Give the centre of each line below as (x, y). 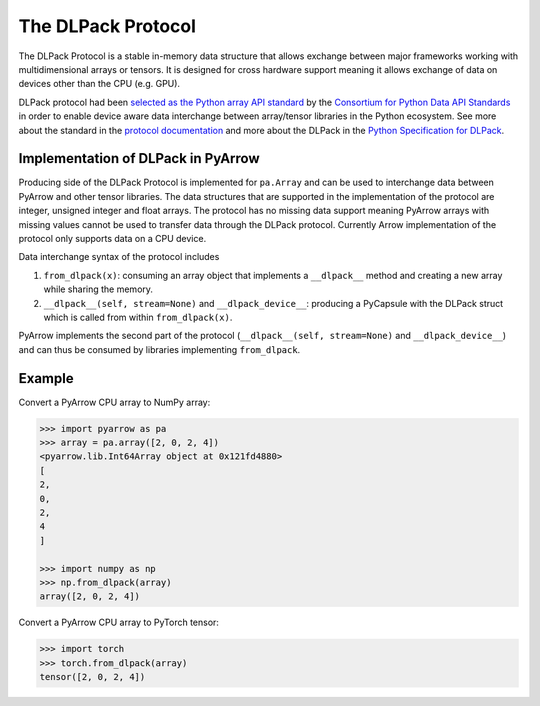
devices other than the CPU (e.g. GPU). (99, 84)
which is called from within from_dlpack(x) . (138, 317)
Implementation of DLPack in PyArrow (139, 158)
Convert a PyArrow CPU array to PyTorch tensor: (119, 622)
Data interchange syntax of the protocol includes (119, 257)
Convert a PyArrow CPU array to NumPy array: (114, 402)
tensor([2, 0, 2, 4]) (92, 677)
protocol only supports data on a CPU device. (112, 238)
